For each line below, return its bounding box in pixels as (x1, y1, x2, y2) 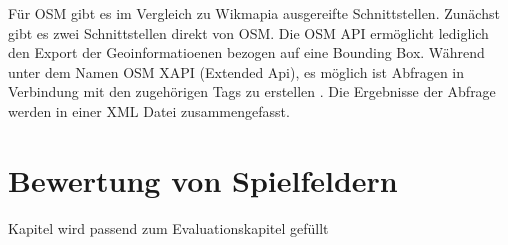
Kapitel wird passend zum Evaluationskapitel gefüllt (8, 217, 329, 238)
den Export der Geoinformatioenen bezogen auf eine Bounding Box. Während (8, 42, 485, 63)
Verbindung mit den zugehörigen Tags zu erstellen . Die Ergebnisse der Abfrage (8, 81, 496, 102)
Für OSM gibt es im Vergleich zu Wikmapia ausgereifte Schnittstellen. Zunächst (8, 3, 500, 23)
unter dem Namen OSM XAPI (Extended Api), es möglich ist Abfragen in (8, 61, 465, 82)
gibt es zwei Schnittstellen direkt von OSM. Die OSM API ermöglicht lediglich (8, 22, 489, 43)
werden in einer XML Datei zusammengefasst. (8, 100, 290, 121)
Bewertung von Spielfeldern (8, 159, 398, 200)
